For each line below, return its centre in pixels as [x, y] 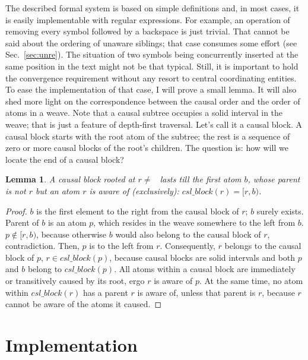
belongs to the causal [263, 246]
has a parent [105, 292]
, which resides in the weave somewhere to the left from [194, 222]
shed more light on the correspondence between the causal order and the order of [153, 101]
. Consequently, [188, 246]
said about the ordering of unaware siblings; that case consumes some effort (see [151, 42]
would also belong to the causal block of [188, 234]
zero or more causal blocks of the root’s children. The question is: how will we [147, 148]
